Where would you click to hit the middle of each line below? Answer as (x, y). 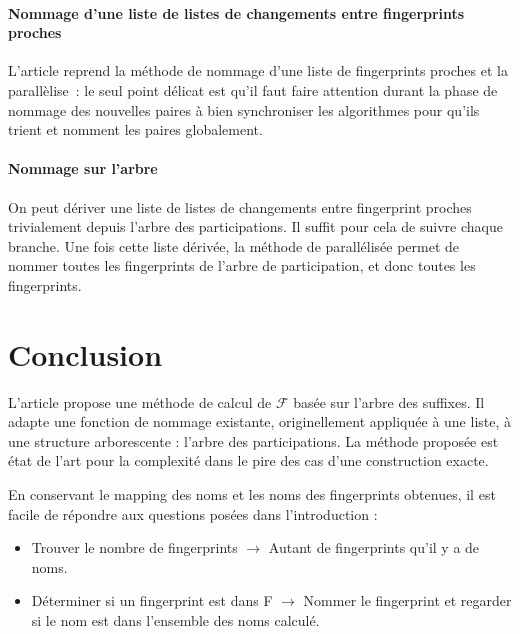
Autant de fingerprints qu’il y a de (374, 547)
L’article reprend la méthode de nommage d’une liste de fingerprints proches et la (258, 70)
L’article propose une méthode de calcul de (140, 401)
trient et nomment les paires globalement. (135, 129)
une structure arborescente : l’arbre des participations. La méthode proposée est (253, 440)
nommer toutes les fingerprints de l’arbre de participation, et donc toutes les (242, 265)
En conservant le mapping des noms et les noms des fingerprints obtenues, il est (252, 494)
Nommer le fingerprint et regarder (407, 600)
